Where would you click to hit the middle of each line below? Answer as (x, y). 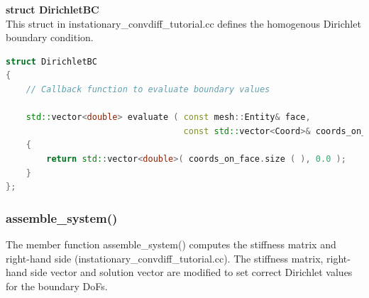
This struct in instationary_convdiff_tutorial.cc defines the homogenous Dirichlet (183, 23)
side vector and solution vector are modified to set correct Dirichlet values (192, 272)
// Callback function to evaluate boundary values (148, 89)
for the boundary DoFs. (57, 286)
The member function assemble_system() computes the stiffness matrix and (171, 244)
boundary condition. (50, 37)
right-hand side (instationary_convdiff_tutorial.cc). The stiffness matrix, (165, 258)
